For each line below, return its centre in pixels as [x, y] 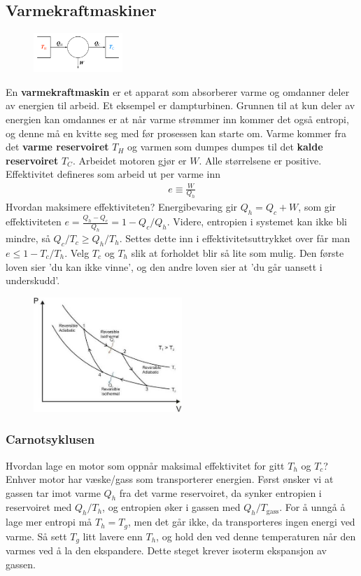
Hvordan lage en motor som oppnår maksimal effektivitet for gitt [145, 465]
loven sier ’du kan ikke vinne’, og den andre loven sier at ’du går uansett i [164, 266]
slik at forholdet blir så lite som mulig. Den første [238, 253]
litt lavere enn [113, 536]
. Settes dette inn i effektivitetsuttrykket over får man [235, 238]
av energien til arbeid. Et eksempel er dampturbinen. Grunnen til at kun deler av [180, 105]
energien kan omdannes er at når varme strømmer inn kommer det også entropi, [177, 119]
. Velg [77, 253]
